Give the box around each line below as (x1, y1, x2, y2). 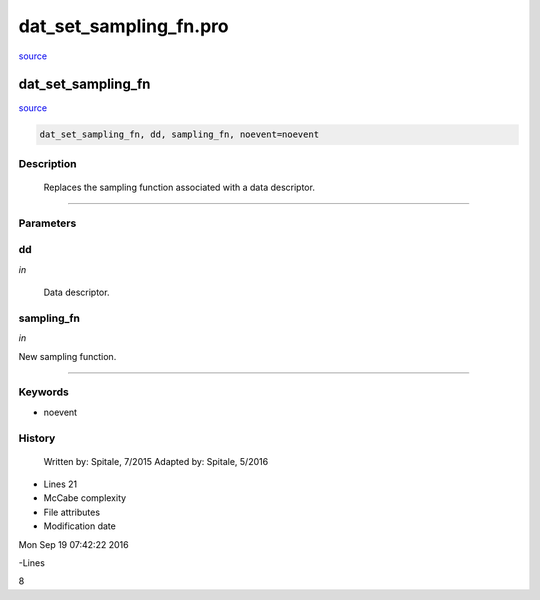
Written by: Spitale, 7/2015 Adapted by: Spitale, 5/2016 (43, 455, 269, 467)
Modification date (43, 520, 117, 532)
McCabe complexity (43, 492, 127, 504)
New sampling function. (18, 350, 117, 362)
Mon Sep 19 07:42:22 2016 (18, 538, 129, 550)
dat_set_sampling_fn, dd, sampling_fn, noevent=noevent (39, 129, 320, 140)
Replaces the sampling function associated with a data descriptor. (43, 181, 315, 193)
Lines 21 (43, 478, 78, 490)
